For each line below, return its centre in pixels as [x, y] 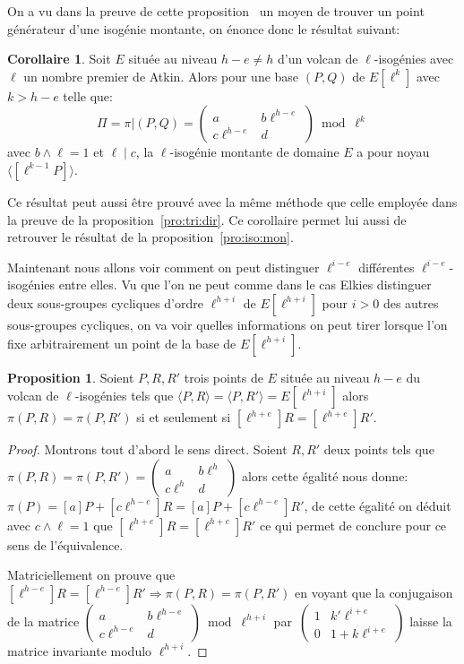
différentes [387, 267]
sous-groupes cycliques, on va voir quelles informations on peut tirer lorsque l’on [228, 324]
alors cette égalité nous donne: [325, 475]
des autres [411, 302]
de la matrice [43, 621]
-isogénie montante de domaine [254, 152]
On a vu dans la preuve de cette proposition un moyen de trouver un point [216, 11]
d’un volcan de [318, 59]
